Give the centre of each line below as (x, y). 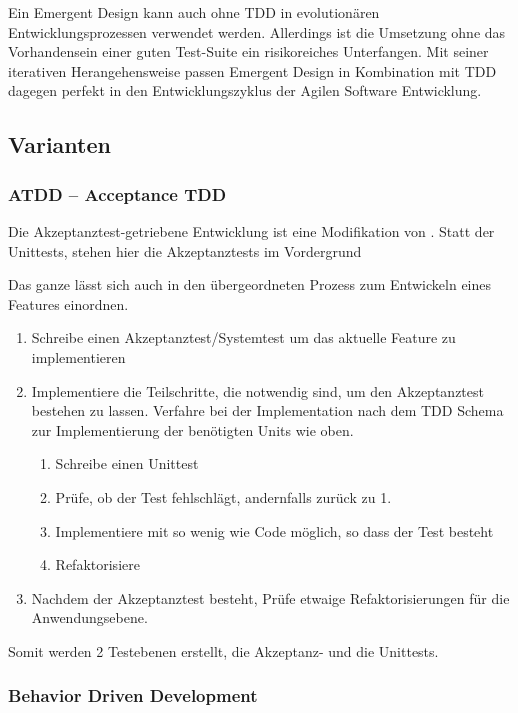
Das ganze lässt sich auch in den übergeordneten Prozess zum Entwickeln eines (250, 284)
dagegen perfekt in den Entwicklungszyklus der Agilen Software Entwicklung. (245, 90)
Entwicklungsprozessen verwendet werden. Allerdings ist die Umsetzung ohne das (257, 31)
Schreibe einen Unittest (127, 463)
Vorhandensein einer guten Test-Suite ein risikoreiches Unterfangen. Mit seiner (248, 51)
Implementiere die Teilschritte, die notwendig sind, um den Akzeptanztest (257, 390)
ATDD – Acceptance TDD (117, 193)
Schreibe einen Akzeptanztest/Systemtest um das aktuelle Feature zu (243, 337)
